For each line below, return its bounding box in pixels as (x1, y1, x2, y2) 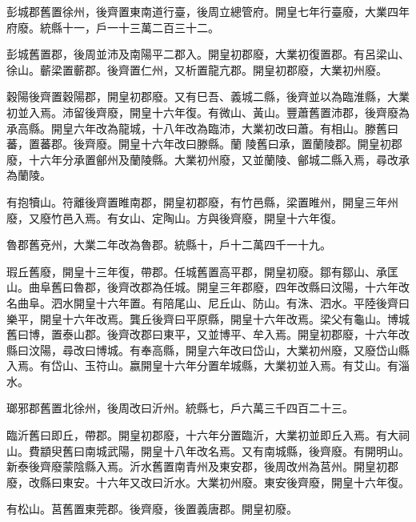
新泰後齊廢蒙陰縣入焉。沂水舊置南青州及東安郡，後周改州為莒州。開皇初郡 (6, 458, 398, 475)
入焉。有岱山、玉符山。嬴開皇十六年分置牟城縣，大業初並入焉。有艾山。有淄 (6, 357, 410, 374)
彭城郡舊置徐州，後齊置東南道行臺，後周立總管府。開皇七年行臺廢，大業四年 (6, 3, 410, 19)
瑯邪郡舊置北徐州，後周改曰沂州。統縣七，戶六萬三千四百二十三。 (6, 400, 354, 416)
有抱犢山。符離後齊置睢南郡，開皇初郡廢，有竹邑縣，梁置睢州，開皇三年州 (6, 193, 398, 210)
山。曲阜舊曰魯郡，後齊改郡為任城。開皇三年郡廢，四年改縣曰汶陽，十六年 (6, 279, 398, 295)
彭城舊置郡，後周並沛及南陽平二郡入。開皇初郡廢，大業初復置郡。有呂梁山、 (6, 46, 410, 62)
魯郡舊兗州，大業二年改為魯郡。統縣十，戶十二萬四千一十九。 (6, 236, 331, 253)
